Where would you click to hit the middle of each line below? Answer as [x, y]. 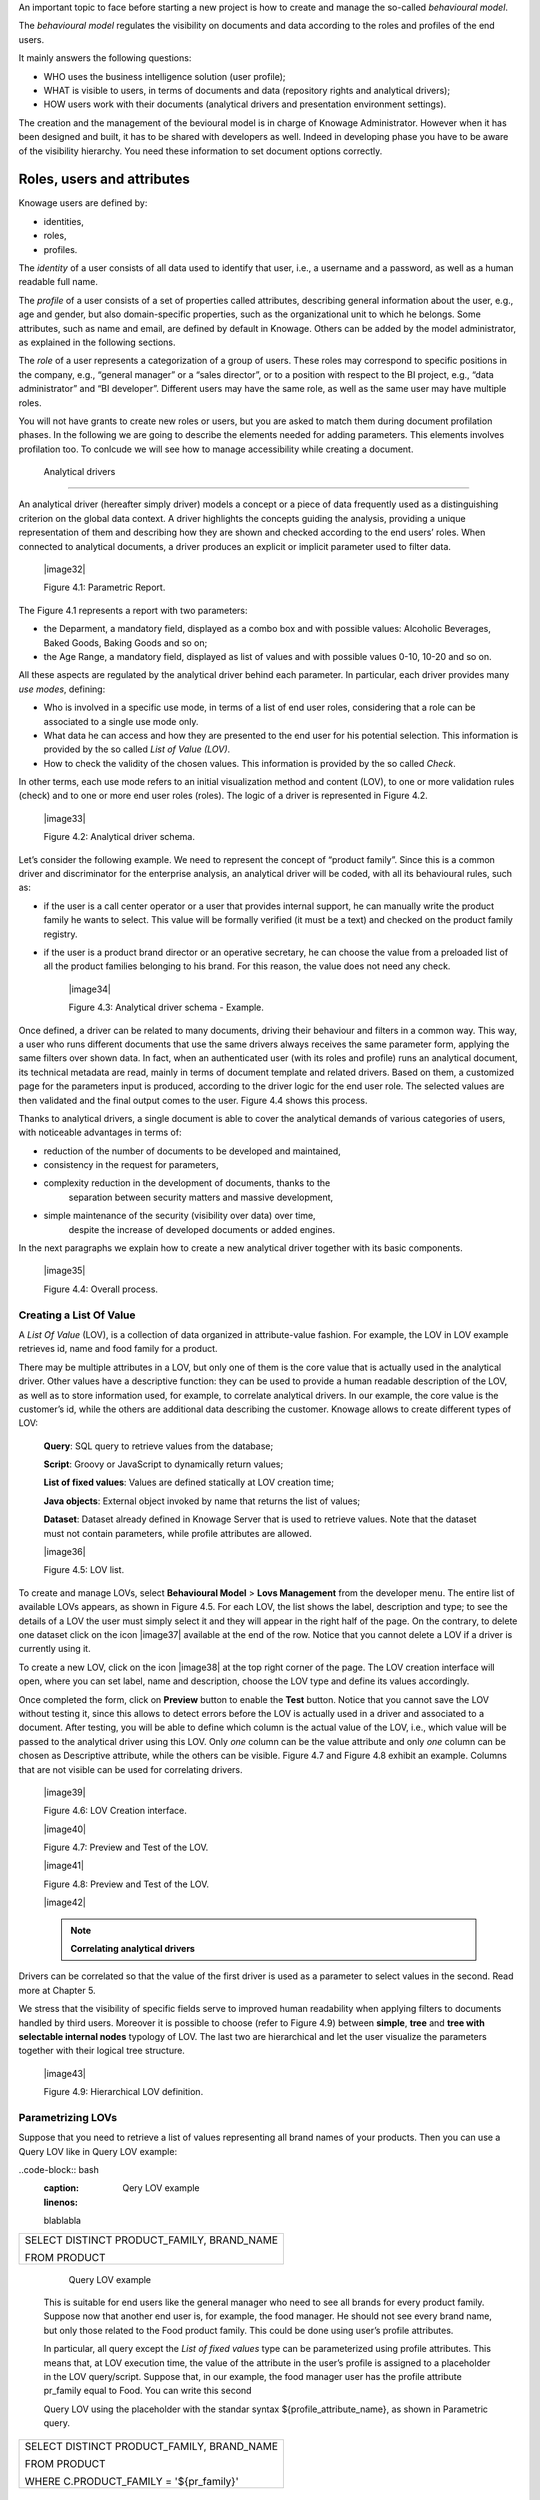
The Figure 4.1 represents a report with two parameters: [133, 610]
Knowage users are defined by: [83, 203]
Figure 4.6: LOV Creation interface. [115, 1811]
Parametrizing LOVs [68, 2117]
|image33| [64, 818]
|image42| [65, 1902]
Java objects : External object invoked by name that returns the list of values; [202, 1501]
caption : [61, 2188]
